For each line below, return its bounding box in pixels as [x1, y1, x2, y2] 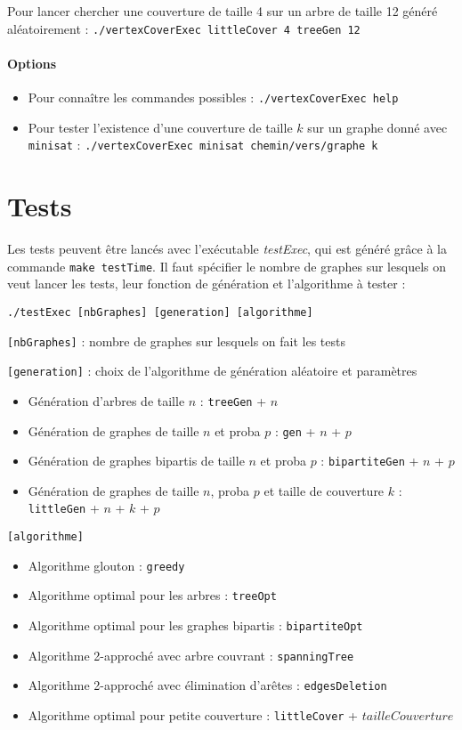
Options [7, 53, 57, 72]
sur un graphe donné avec [307, 118, 448, 136]
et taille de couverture [263, 481, 385, 499]
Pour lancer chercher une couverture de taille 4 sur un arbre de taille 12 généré [7, 2, 438, 20]
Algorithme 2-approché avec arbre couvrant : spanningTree [28, 645, 354, 664]
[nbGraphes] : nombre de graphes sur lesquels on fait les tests [7, 331, 345, 350]
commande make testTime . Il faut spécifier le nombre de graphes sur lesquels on [7, 256, 446, 275]
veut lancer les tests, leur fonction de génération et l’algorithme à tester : [7, 274, 406, 293]
